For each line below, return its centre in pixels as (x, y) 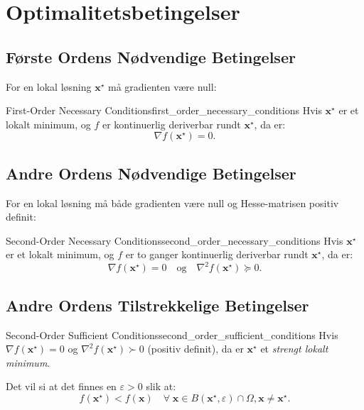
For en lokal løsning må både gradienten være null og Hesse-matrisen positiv (172, 203)
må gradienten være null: (162, 86)
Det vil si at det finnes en (61, 386)
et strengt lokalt (294, 349)
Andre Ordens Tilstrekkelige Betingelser (157, 305)
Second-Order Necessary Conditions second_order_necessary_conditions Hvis (175, 240)
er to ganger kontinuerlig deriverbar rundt (217, 254)
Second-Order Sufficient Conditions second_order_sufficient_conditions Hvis (172, 334)
